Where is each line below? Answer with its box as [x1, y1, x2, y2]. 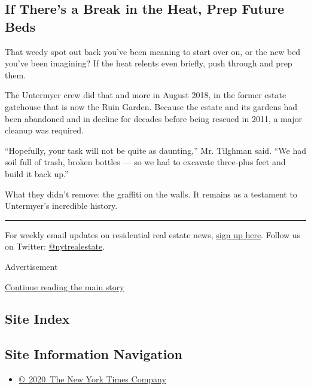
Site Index [5, 309, 70, 328]
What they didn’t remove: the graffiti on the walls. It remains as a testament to [5, 187, 297, 200]
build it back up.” [5, 167, 69, 180]
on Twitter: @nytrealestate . [5, 240, 105, 253]
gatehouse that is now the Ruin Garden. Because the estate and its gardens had [5, 100, 298, 113]
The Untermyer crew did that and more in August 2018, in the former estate [5, 89, 286, 101]
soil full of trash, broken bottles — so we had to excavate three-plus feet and [5, 156, 286, 168]
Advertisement [5, 260, 58, 272]
